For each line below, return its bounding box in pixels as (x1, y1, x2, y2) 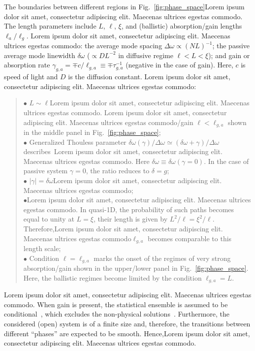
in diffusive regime (118, 50, 173, 60)
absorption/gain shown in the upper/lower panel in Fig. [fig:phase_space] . (23, 263, 249, 273)
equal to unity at (23, 214, 74, 224)
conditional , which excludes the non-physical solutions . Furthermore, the (4, 309, 230, 319)
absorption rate (4, 60, 50, 70)
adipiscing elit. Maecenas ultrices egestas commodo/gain (23, 117, 193, 127)
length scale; (23, 243, 61, 254)
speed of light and (4, 71, 58, 82)
